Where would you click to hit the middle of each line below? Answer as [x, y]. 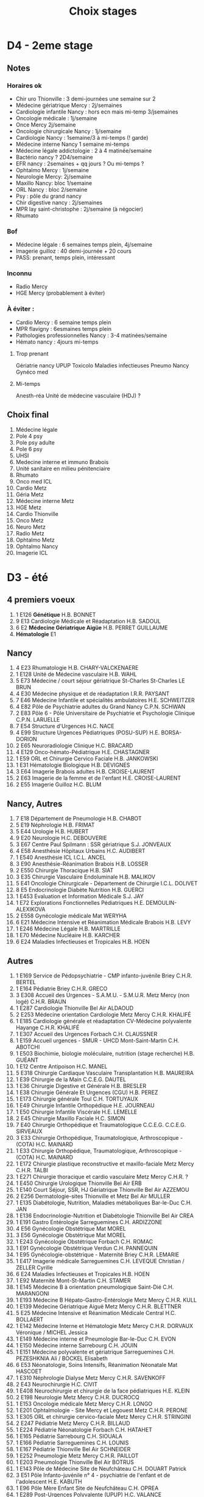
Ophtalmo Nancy [37, 546]
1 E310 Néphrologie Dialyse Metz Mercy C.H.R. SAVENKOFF [91, 1378]
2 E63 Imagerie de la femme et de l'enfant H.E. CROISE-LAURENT [98, 778]
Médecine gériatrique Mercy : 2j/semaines [69, 105]
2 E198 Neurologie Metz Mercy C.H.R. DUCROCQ [77, 1397]
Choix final [28, 415]
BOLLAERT [30, 1319]
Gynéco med [32, 372]
